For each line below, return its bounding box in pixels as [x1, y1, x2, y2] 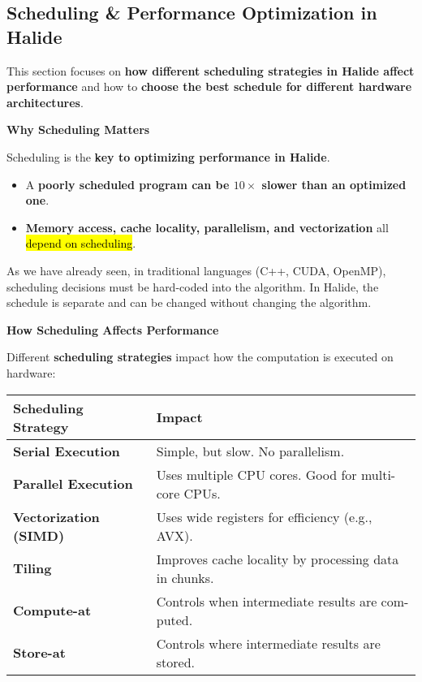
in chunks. [156, 568, 214, 587]
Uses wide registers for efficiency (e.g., [156, 507, 372, 526]
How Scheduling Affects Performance [6, 321, 219, 338]
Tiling [13, 559, 52, 577]
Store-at [13, 643, 66, 662]
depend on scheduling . [25, 235, 136, 252]
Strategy [13, 417, 69, 436]
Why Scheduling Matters [6, 121, 150, 138]
